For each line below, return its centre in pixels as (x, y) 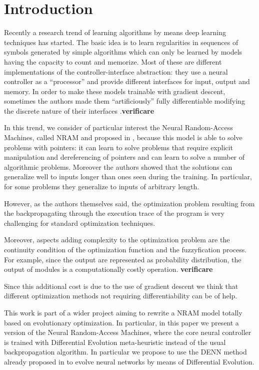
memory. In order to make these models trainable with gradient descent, (115, 91)
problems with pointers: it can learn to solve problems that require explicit (118, 147)
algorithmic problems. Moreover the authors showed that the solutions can (118, 166)
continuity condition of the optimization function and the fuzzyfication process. (125, 249)
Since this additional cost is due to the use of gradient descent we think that (121, 286)
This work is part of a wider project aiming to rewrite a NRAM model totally (123, 312)
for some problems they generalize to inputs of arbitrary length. (102, 187)
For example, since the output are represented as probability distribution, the (123, 259)
